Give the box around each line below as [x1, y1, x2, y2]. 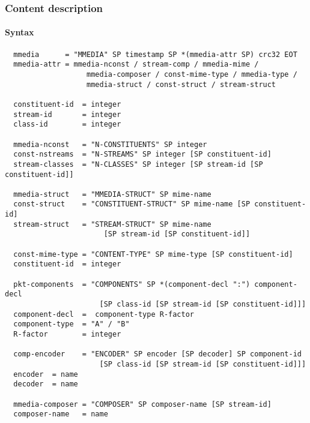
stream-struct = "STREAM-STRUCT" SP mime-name [13, 220, 211, 229]
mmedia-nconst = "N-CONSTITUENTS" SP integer [13, 140, 207, 149]
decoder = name [13, 380, 78, 389]
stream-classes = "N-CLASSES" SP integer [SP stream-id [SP [13, 160, 263, 169]
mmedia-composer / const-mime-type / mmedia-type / [87, 70, 297, 79]
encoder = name [13, 370, 78, 379]
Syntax [5, 26, 34, 38]
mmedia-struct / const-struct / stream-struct [87, 80, 276, 89]
